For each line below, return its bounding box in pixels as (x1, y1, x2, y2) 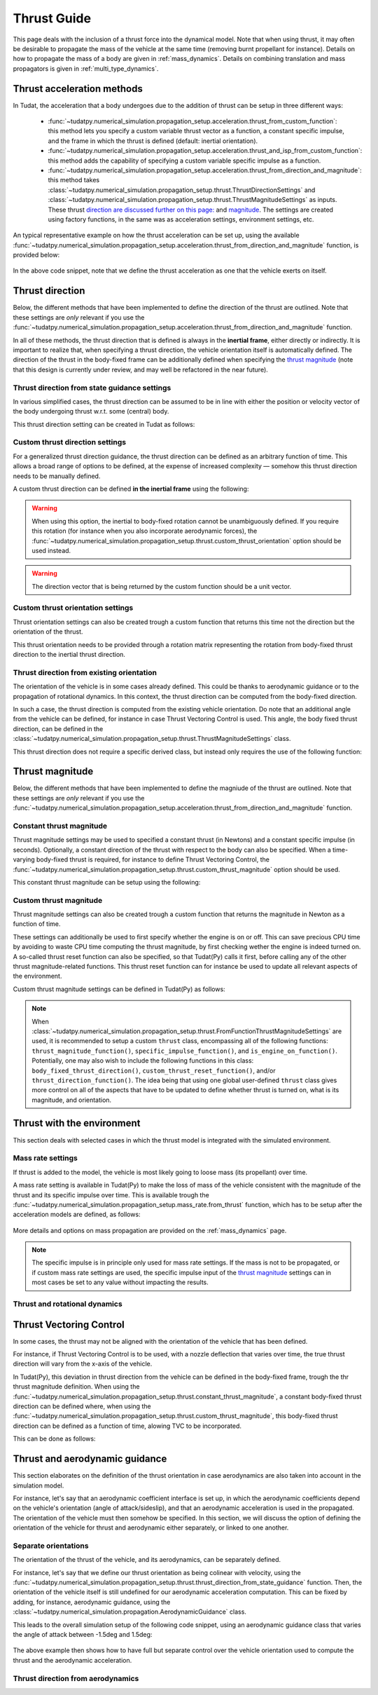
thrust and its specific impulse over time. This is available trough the (13, 1190, 209, 1199)
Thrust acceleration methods (13, 83, 143, 95)
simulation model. (13, 1481, 64, 1490)
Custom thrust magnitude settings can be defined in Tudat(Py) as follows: (13, 985, 225, 993)
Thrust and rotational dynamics (13, 1299, 122, 1309)
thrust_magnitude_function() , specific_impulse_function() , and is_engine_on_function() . (31, 1047, 337, 1055)
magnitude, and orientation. (31, 1096, 112, 1104)
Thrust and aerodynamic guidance (13, 1453, 167, 1465)
